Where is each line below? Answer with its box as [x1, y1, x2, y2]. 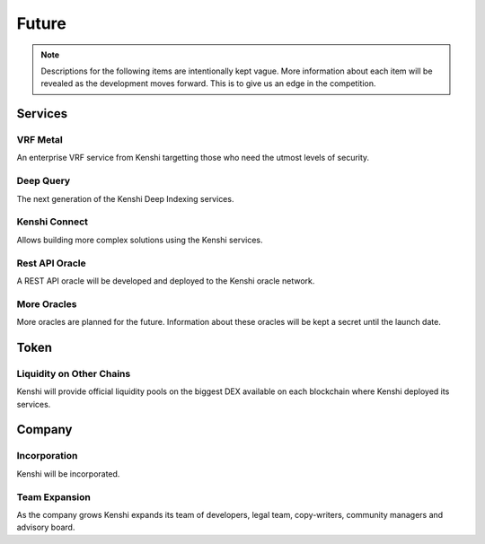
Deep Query [16, 175, 71, 188]
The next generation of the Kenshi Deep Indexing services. [16, 193, 234, 204]
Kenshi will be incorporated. [16, 468, 120, 479]
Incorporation [16, 450, 78, 462]
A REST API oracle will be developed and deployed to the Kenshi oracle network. [16, 275, 315, 286]
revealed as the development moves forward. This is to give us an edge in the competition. [40, 78, 376, 89]
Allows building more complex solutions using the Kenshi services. [16, 234, 263, 245]
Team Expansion [16, 490, 92, 503]
